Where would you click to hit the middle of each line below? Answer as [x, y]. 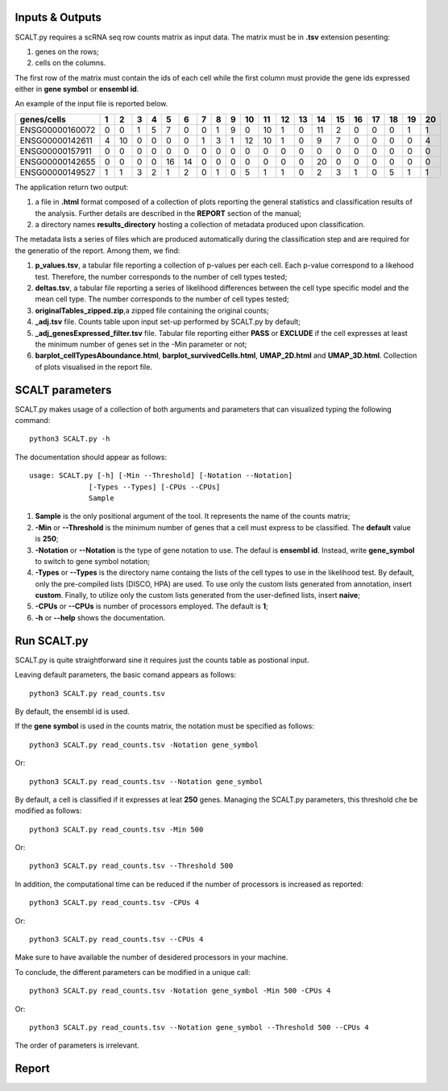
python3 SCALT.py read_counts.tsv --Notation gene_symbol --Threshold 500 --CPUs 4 [199, 1027]
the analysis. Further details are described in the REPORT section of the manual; [168, 213]
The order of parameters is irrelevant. [77, 1045]
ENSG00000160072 [58, 130]
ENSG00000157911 [56, 151]
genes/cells [43, 119]
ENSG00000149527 [58, 172]
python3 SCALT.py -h [70, 439]
